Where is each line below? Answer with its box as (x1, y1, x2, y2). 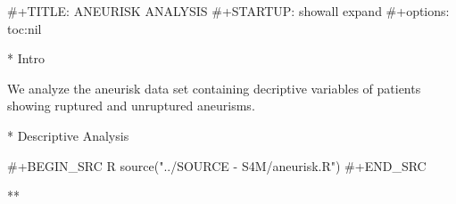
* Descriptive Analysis (7, 126, 129, 144)
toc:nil (7, 19, 42, 37)
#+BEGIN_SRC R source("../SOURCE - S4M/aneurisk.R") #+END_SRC (7, 156, 427, 175)
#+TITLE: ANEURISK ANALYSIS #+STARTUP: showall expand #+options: (7, 2, 450, 20)
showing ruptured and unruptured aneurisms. (7, 96, 255, 115)
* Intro (7, 49, 46, 68)
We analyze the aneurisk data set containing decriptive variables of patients (7, 78, 421, 97)
